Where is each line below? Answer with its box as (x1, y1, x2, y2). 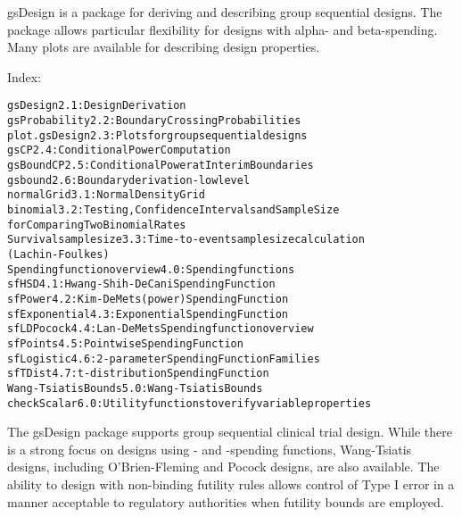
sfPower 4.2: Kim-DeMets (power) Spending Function (7, 292, 289, 305)
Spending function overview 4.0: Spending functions (7, 263, 295, 276)
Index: (7, 67, 42, 86)
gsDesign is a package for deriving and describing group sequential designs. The (7, 3, 442, 21)
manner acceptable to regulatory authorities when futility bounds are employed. (7, 492, 444, 511)
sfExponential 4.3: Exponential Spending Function (7, 307, 289, 321)
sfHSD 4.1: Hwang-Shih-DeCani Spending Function (7, 278, 276, 291)
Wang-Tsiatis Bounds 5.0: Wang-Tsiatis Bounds (7, 381, 263, 395)
